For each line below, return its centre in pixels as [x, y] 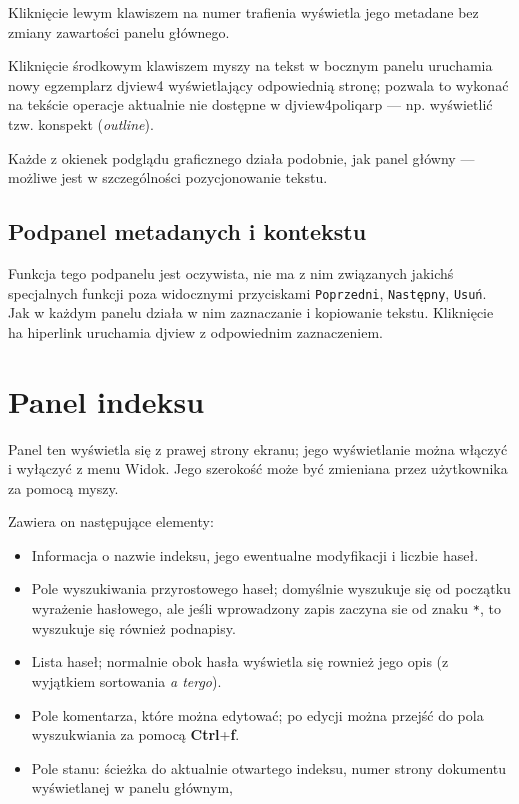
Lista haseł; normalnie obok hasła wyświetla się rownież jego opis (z [240, 661]
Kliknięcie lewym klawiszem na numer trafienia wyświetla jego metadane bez [243, 12]
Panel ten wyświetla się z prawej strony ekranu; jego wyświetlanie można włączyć [258, 448]
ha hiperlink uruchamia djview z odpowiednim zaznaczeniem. [196, 331]
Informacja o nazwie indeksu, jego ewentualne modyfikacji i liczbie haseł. [255, 554]
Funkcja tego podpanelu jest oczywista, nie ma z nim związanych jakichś [231, 272]
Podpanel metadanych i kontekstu [187, 231]
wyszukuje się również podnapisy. [133, 627]
